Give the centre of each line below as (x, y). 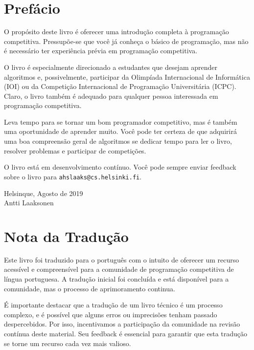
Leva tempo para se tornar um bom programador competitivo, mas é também (121, 121)
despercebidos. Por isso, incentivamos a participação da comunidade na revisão (122, 324)
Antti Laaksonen (29, 203)
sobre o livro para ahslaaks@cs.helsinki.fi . (73, 176)
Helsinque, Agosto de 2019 (44, 193)
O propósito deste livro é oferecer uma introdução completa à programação (116, 32)
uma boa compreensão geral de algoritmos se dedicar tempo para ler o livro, (118, 141)
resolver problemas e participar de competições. (75, 150)
